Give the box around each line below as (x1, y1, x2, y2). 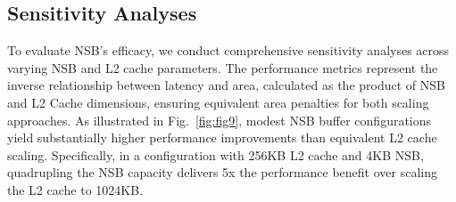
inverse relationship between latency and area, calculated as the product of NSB (7, 76, 445, 94)
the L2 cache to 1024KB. (7, 180, 144, 198)
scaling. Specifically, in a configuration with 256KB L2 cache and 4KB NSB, (7, 145, 424, 164)
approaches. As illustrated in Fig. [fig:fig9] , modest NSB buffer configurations (7, 110, 432, 129)
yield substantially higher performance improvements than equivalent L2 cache (7, 128, 437, 147)
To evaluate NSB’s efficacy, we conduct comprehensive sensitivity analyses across (7, 41, 450, 60)
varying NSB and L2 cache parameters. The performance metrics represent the (7, 58, 438, 77)
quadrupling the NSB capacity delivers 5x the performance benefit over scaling (7, 163, 438, 182)
